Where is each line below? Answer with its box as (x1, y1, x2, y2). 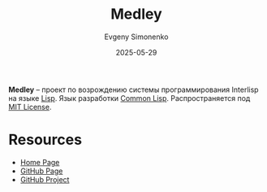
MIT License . (8, 102, 52, 111)
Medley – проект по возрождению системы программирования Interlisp (8, 85, 259, 94)
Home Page (19, 157, 60, 167)
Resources (8, 131, 83, 149)
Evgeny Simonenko (104, 32, 169, 41)
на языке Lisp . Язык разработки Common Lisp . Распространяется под (8, 93, 251, 103)
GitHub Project (19, 174, 70, 184)
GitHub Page (19, 166, 63, 176)
